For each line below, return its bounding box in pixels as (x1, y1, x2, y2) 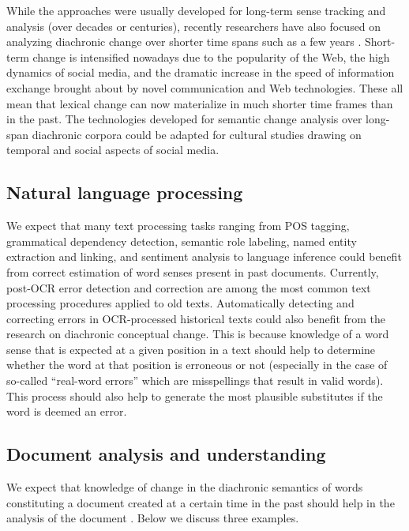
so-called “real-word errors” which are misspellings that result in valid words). (6, 372, 384, 389)
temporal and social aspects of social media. (6, 141, 220, 158)
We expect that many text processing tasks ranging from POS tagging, (6, 217, 350, 234)
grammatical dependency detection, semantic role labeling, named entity (6, 232, 357, 249)
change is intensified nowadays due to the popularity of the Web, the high (32, 48, 390, 65)
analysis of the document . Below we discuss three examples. (6, 510, 299, 526)
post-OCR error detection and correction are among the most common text (6, 279, 371, 296)
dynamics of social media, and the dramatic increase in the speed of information (6, 64, 395, 81)
